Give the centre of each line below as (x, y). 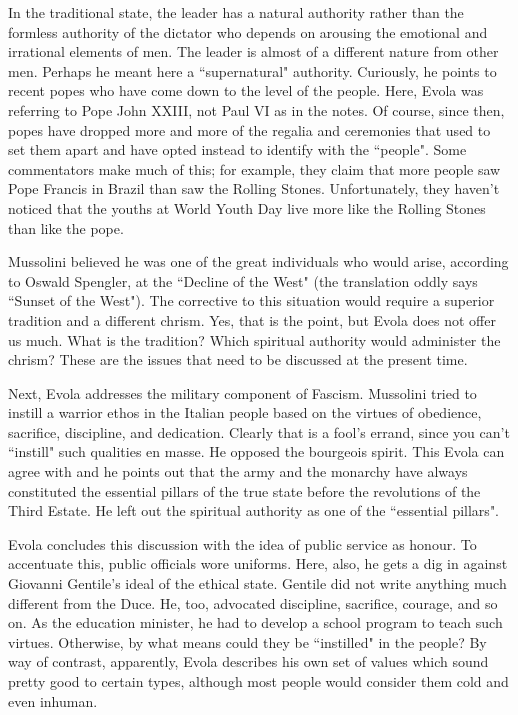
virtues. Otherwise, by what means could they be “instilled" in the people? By (247, 641)
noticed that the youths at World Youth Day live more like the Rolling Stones (247, 207)
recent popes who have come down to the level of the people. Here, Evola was (246, 90)
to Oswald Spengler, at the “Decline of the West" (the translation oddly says (243, 280)
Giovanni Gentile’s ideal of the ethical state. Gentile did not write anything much (257, 583)
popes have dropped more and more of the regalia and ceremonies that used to (249, 129)
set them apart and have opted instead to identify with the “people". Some (237, 149)
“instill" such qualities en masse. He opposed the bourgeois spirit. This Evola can (256, 451)
